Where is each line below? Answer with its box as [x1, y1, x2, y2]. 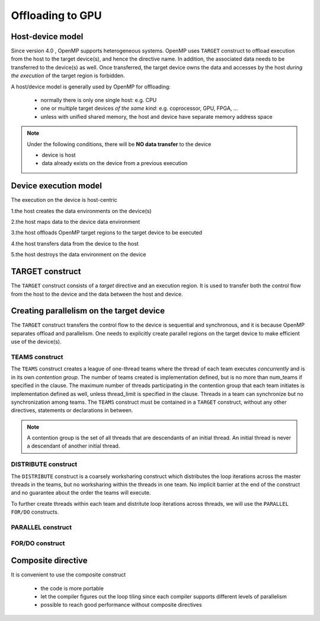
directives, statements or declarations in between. [11, 407, 133, 414]
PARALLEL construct [11, 523, 72, 531]
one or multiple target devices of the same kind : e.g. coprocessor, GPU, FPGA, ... [40, 104, 238, 112]
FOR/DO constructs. [11, 508, 59, 516]
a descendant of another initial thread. [27, 442, 120, 449]
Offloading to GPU [11, 9, 102, 22]
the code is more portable [40, 585, 104, 592]
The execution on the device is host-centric [11, 197, 118, 204]
